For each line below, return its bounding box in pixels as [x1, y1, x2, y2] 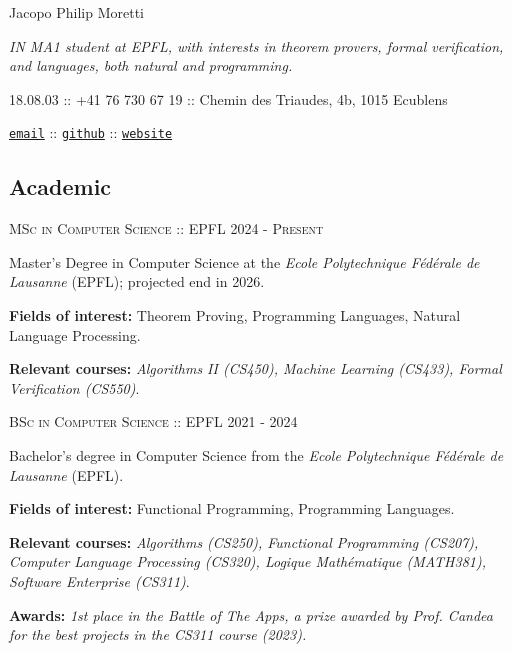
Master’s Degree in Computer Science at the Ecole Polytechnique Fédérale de [9, 251, 480, 272]
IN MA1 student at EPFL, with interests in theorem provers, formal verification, [9, 35, 504, 56]
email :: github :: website [9, 122, 173, 143]
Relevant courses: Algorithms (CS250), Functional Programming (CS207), [9, 531, 479, 552]
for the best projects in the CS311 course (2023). [9, 624, 307, 645]
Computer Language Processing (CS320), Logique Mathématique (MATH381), [9, 551, 486, 572]
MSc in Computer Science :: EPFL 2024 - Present [9, 218, 324, 239]
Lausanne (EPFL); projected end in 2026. [9, 271, 265, 292]
